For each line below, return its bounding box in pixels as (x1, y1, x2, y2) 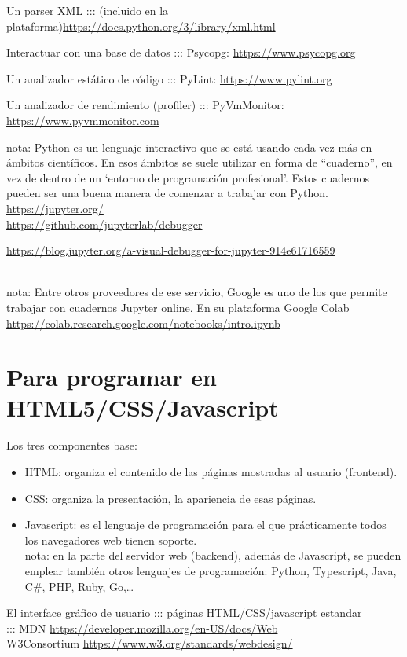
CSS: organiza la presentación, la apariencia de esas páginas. (24, 490, 317, 506)
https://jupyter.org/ (6, 200, 104, 216)
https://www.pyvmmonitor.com (6, 112, 159, 128)
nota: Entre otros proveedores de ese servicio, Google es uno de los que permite (6, 284, 387, 300)
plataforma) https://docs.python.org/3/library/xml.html (6, 17, 276, 34)
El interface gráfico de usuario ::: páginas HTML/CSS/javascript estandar (6, 604, 362, 621)
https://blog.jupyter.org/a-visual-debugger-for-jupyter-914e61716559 (6, 242, 335, 259)
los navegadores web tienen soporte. (24, 531, 197, 548)
